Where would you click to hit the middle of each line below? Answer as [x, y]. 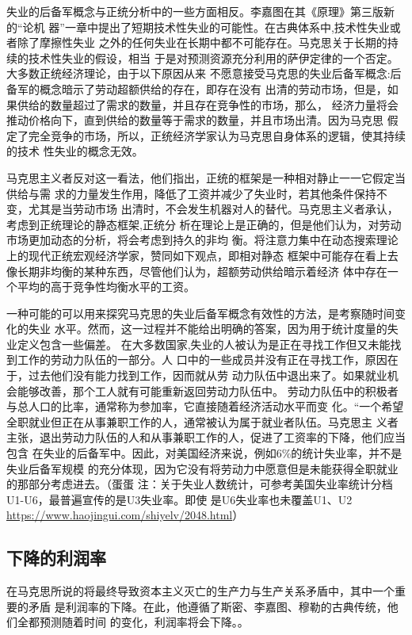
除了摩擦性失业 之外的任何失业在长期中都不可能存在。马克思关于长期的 [202, 42]
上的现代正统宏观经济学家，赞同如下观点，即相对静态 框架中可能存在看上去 [202, 255]
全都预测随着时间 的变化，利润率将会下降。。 [133, 622]
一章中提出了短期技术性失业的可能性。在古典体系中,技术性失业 [227, 27]
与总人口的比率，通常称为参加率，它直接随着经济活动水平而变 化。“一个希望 [205, 406]
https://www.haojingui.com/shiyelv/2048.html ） [125, 515]
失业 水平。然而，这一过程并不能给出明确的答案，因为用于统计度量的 [208, 329]
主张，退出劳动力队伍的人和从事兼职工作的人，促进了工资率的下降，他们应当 [206, 437]
